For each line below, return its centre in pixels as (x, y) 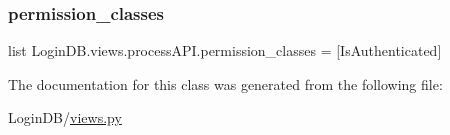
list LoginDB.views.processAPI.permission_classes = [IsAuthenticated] (225, 50)
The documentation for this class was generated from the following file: (225, 83)
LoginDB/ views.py (65, 117)
